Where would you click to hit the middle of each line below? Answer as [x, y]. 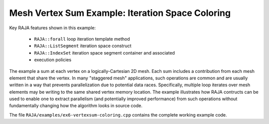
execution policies [53, 60]
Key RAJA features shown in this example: [53, 28]
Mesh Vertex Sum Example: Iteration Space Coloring [120, 13]
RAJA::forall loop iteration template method [82, 39]
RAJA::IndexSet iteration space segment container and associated [105, 53]
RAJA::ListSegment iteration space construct [83, 46]
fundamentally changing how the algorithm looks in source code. [76, 106]
